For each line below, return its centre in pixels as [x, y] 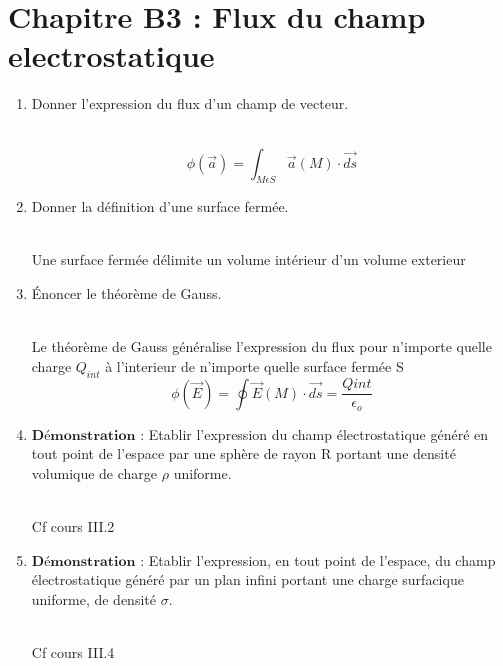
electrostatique [111, 55]
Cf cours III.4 [73, 652]
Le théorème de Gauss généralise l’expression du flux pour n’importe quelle [261, 346]
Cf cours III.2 [73, 526]
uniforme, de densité [93, 598]
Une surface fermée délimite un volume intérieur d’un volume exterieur [248, 259]
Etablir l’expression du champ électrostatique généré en [318, 433]
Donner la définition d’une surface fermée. [160, 206]
